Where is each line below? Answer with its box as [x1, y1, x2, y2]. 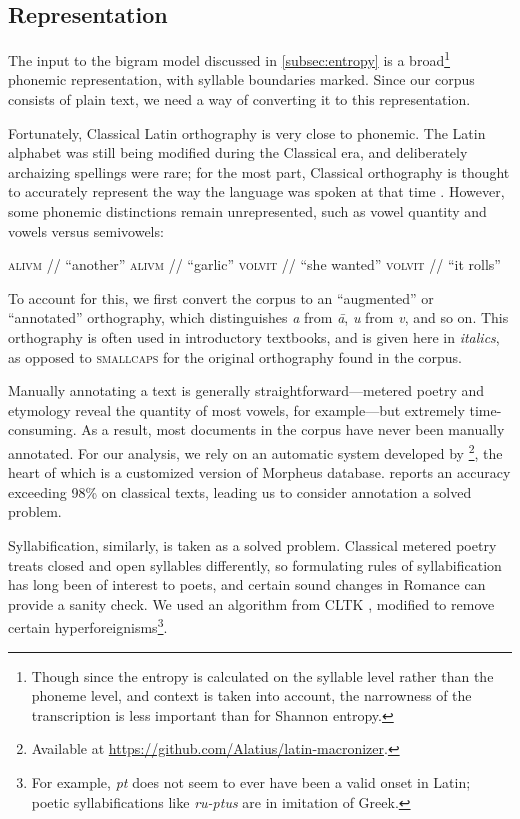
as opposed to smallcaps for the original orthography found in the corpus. [8, 346, 462, 367]
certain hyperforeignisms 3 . [8, 614, 168, 638]
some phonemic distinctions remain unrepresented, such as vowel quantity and [8, 201, 487, 222]
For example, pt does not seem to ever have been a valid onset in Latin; [31, 771, 471, 792]
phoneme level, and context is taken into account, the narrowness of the [31, 685, 472, 706]
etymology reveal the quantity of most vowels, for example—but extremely [8, 399, 465, 420]
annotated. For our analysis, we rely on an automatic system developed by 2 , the [8, 439, 503, 463]
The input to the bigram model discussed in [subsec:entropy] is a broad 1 [8, 47, 451, 70]
